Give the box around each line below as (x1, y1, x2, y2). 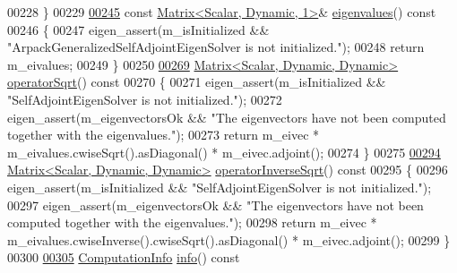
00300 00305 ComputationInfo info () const (7, 248, 240, 267)
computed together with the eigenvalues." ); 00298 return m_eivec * (7, 213, 377, 232)
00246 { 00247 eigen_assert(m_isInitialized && (7, 20, 270, 38)
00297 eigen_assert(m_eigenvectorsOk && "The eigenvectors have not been (7, 195, 424, 214)
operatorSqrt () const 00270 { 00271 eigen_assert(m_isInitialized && (7, 73, 386, 91)
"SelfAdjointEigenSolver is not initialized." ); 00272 (7, 90, 282, 108)
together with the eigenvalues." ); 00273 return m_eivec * (7, 125, 320, 144)
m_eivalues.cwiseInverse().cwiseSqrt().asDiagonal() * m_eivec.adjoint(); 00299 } (7, 230, 451, 249)
